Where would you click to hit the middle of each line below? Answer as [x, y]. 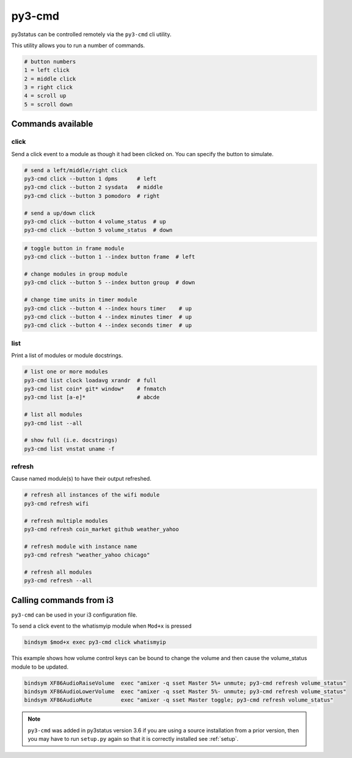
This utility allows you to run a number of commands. [78, 45]
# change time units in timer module [81, 300]
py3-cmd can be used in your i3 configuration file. [74, 615]
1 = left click [47, 70]
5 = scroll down [49, 104]
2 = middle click [50, 79]
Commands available [52, 124]
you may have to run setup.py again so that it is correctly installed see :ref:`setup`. [133, 739]
